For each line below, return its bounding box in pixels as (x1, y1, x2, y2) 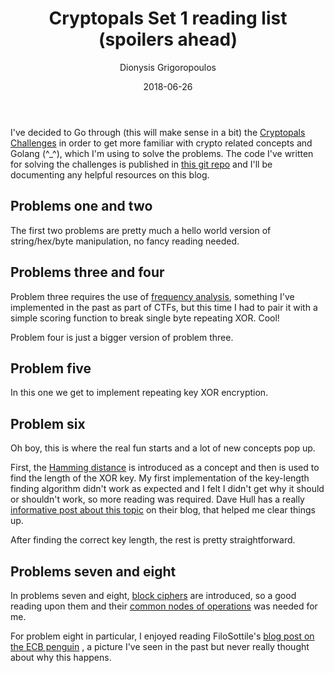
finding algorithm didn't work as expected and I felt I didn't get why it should (10, 483, 325, 495)
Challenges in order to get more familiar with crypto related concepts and (10, 137, 313, 149)
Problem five (10, 360, 92, 377)
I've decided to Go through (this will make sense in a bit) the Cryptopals (10, 126, 306, 138)
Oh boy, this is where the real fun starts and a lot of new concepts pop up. (10, 442, 316, 454)
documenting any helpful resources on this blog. (10, 168, 210, 181)
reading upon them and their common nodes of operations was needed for (10, 600, 318, 612)
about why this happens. (10, 652, 112, 663)
